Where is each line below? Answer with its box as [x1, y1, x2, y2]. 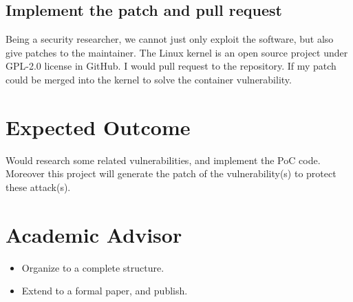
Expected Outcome [6, 112, 191, 141]
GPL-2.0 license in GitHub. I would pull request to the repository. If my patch [6, 59, 336, 73]
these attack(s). [6, 179, 71, 194]
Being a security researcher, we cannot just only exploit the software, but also [6, 32, 334, 46]
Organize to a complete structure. [21, 260, 164, 274]
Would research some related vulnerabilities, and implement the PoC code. [6, 152, 321, 167]
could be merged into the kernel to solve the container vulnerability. [6, 72, 292, 86]
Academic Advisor [6, 220, 182, 248]
